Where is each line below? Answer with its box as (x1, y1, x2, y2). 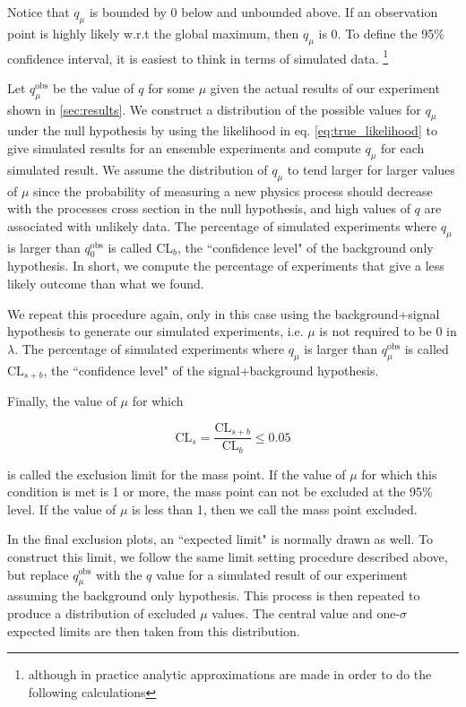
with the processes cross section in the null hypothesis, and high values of (7, 199, 410, 218)
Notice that (7, 3, 70, 21)
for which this (361, 464, 437, 483)
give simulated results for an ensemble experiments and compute (7, 139, 361, 158)
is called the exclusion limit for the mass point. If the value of (7, 464, 346, 483)
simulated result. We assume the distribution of (7, 160, 268, 178)
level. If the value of (7, 499, 116, 518)
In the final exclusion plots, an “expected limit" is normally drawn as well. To (7, 530, 434, 548)
